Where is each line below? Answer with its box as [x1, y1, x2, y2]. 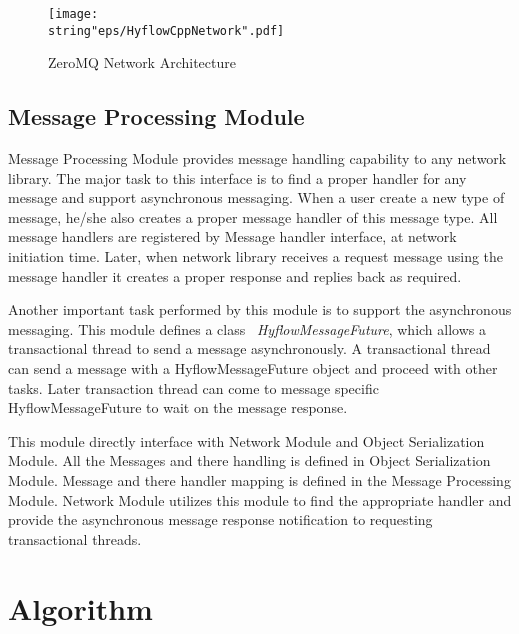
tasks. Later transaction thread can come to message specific [8, 377, 379, 398]
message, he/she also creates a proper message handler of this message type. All [8, 206, 498, 227]
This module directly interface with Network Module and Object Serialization [8, 430, 485, 451]
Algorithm [8, 587, 153, 628]
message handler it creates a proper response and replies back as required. [8, 265, 462, 286]
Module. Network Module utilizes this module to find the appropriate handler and [8, 489, 512, 510]
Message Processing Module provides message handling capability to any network [8, 148, 507, 169]
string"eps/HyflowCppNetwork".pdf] [48, 23, 285, 38]
